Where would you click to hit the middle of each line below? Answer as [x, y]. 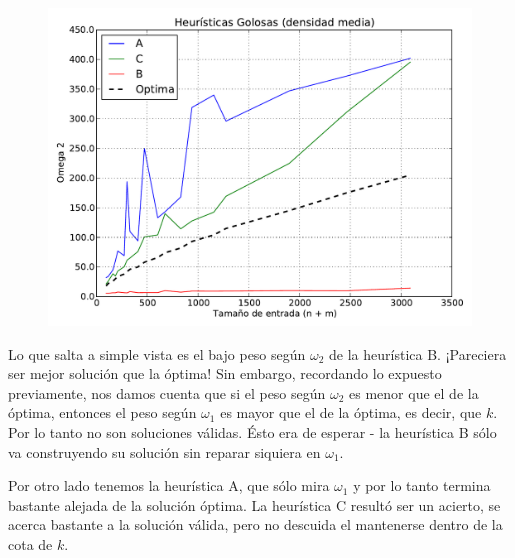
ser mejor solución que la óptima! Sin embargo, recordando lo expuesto [225, 373]
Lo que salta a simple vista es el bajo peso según [157, 353]
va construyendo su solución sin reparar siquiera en [164, 451]
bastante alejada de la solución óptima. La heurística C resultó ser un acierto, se [254, 504]
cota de [30, 543]
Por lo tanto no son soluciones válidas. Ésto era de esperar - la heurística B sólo [252, 431]
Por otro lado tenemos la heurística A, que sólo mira [169, 485]
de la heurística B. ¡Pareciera [418, 353]
